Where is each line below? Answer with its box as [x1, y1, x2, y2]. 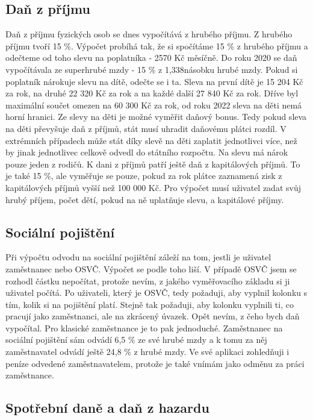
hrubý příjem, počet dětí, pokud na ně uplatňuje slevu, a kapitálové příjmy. [5, 193, 284, 205]
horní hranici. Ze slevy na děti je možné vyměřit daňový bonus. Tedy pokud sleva [5, 110, 307, 123]
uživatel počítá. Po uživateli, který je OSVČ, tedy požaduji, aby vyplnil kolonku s [5, 286, 308, 299]
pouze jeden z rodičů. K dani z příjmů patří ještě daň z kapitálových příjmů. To [5, 157, 300, 170]
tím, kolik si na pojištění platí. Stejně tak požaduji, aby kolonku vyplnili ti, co [5, 298, 294, 310]
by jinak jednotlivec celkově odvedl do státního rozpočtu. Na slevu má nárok [5, 146, 288, 158]
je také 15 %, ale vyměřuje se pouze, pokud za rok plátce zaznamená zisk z [5, 169, 282, 182]
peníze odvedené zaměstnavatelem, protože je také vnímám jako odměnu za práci [5, 357, 305, 369]
